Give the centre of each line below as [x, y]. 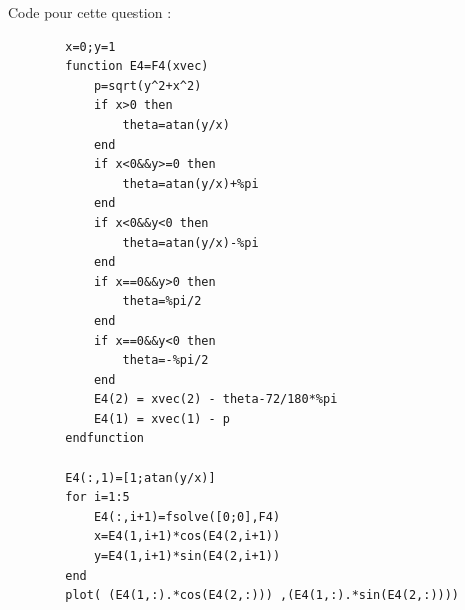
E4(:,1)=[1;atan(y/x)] [140, 477]
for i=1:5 [97, 497]
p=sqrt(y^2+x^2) [147, 85]
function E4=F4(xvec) [137, 66]
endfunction [105, 438]
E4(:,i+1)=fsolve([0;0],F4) [187, 516]
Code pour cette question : [90, 12]
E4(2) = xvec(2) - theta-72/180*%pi [215, 399]
